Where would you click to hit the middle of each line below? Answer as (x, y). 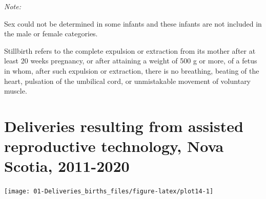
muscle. (16, 91)
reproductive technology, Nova (114, 146)
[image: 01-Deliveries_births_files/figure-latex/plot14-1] (109, 192)
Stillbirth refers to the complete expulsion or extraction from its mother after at (130, 50)
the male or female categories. (51, 34)
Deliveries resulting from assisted (124, 126)
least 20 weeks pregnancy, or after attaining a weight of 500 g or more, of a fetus (131, 61)
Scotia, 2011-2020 (67, 166)
